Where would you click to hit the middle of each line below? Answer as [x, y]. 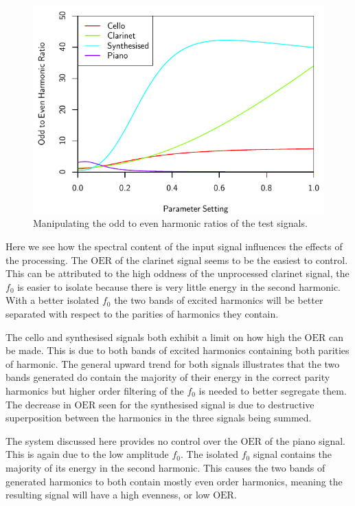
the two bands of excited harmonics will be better [219, 300]
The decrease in [38, 404]
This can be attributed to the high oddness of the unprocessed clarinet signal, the [177, 273]
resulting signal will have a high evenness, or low [108, 495]
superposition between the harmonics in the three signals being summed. [159, 418]
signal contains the [293, 454]
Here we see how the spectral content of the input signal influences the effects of [174, 246]
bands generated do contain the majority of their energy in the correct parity [168, 377]
